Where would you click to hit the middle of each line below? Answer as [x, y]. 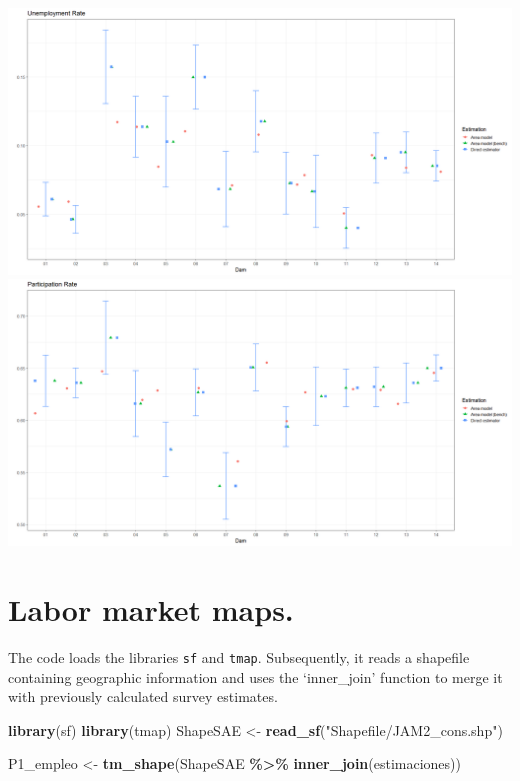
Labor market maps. [151, 608]
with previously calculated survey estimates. [143, 696]
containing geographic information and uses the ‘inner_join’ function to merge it [255, 676]
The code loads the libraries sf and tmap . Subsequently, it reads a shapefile [239, 656]
